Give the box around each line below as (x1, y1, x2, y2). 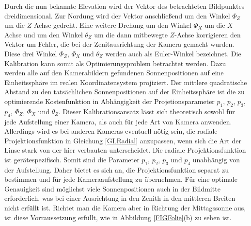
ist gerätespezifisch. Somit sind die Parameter (4, 154, 140, 164)
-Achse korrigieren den (174, 29, 241, 39)
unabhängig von (192, 154, 240, 164)
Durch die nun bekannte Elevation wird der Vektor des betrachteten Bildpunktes (4, 1, 245, 11)
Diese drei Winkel (4, 48, 57, 58)
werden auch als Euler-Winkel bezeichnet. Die (105, 48, 241, 58)
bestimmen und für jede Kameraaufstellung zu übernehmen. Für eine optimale (4, 174, 237, 184)
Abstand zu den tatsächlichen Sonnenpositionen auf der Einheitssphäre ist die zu (4, 87, 245, 97)
